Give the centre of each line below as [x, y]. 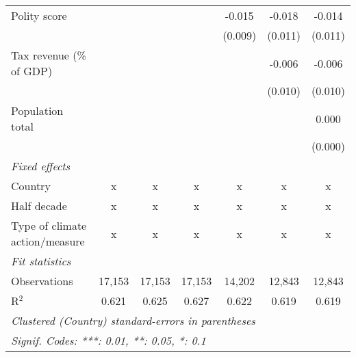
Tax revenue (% [49, 55]
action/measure [48, 241]
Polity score [39, 15]
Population [37, 110]
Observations [42, 281]
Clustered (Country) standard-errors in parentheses [133, 320]
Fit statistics [41, 261]
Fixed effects [41, 166]
